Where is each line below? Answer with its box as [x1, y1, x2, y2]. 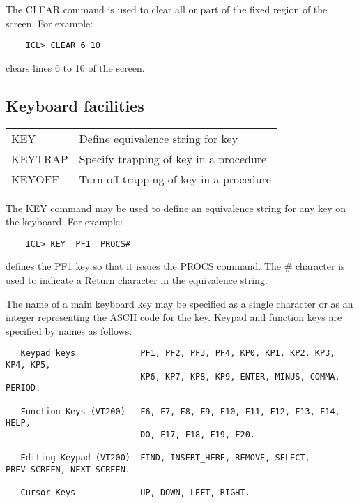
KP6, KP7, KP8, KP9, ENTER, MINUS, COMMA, [140, 371, 340, 382]
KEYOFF [11, 170, 59, 187]
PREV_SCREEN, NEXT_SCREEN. [6, 465, 130, 475]
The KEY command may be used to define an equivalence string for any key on [6, 200, 346, 215]
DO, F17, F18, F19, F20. [140, 430, 255, 440]
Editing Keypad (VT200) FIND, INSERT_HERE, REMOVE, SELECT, [20, 453, 310, 463]
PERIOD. [6, 383, 41, 393]
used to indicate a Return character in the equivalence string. [6, 273, 268, 287]
